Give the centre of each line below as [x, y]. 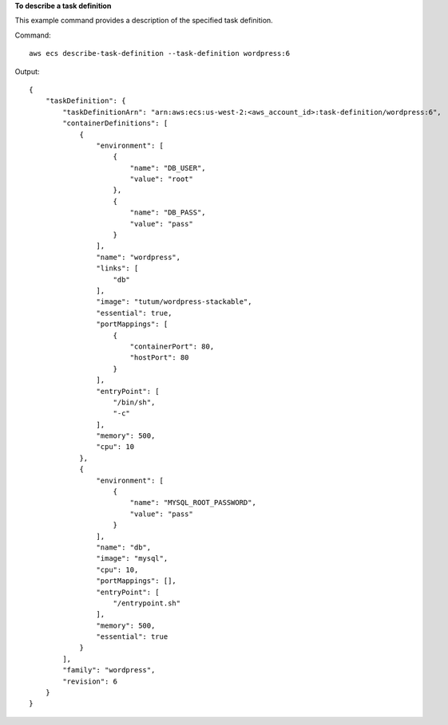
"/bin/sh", [134, 402]
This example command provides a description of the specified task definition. [144, 21]
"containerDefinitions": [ [115, 123]
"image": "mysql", [132, 559]
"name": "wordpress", [139, 257]
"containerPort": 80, [172, 346]
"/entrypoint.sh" [147, 603]
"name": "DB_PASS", [168, 213]
